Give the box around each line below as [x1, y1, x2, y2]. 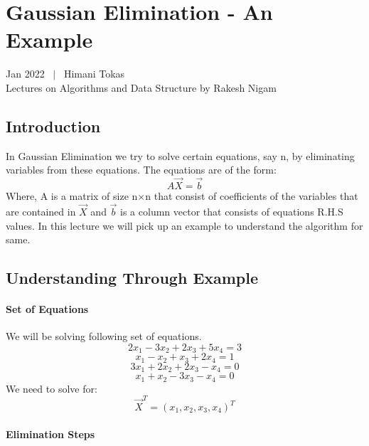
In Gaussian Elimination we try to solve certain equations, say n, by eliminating [6, 148, 355, 163]
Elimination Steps [6, 426, 95, 441]
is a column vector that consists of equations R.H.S [120, 203, 343, 218]
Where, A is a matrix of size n [6, 189, 138, 203]
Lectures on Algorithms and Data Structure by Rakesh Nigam [6, 80, 277, 95]
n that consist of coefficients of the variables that [145, 189, 358, 203]
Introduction [6, 115, 101, 137]
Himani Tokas [63, 66, 125, 81]
